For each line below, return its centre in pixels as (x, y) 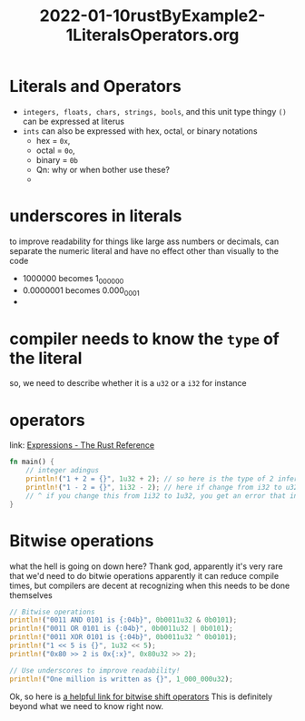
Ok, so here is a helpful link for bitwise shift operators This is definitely (141, 696)
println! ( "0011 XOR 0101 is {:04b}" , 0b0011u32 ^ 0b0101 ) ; (123, 637)
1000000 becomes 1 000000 (73, 279)
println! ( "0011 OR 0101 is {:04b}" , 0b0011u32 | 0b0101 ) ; (121, 629)
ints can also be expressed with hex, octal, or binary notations (140, 131)
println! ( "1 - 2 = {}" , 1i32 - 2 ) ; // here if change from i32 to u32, (164, 487)
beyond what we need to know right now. (87, 706)
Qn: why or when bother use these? (103, 169)
